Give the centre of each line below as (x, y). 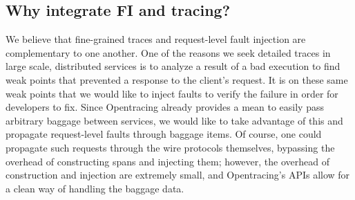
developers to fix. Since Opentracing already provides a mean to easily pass (165, 107)
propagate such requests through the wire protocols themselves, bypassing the (170, 147)
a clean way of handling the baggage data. (95, 188)
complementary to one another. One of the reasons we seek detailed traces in (168, 52)
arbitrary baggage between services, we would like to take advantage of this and (174, 120)
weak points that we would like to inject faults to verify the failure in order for (172, 93)
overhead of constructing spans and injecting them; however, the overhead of (167, 161)
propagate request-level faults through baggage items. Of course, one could (164, 134)
